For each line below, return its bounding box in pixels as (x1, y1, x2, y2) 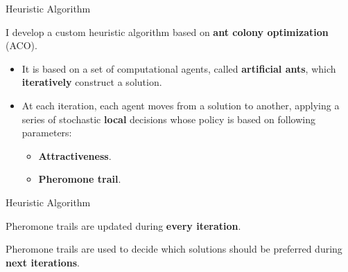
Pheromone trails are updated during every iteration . (6, 218, 241, 233)
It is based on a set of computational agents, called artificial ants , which (21, 61, 336, 75)
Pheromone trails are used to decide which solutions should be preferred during (6, 242, 342, 256)
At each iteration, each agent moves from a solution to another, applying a (21, 98, 340, 112)
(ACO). (6, 38, 37, 53)
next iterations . (6, 255, 80, 269)
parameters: (21, 125, 72, 140)
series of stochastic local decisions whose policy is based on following (21, 111, 315, 126)
